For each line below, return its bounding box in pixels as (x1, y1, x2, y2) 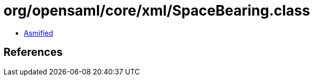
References (4, 46, 63, 59)
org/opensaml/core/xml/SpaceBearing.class (4, 2, 310, 19)
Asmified (24, 28, 54, 37)
